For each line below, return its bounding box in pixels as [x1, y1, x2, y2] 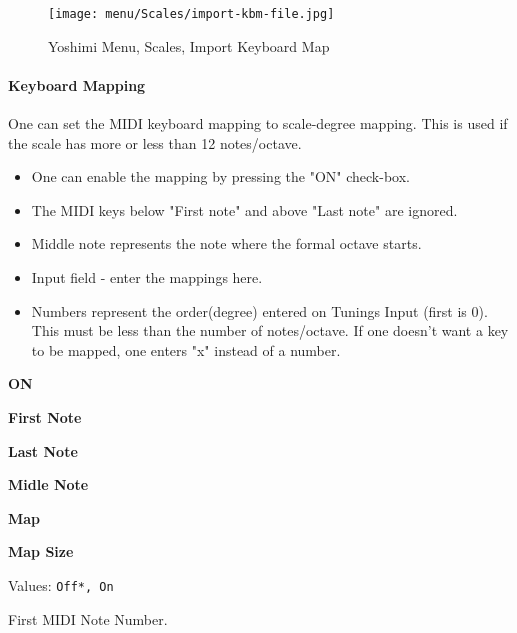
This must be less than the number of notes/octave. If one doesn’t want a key [31, 320, 509, 341]
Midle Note [8, 474, 89, 495]
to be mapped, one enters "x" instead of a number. [31, 339, 341, 360]
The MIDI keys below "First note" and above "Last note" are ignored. [31, 199, 458, 220]
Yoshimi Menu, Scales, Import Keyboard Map [48, 35, 330, 56]
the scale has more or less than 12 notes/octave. [8, 132, 302, 153]
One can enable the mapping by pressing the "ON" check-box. [31, 166, 410, 187]
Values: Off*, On [8, 574, 114, 595]
